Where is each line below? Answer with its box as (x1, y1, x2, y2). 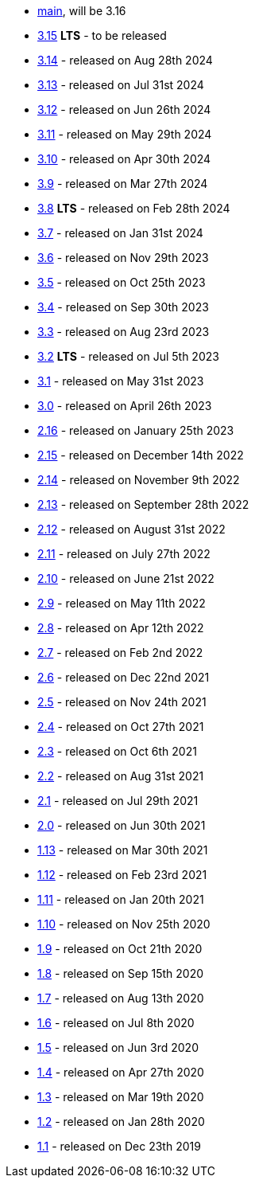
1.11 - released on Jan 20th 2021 (37, 893, 204, 906)
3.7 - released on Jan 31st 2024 (37, 226, 203, 240)
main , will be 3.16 (37, 4, 126, 18)
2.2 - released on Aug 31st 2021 (37, 769, 204, 783)
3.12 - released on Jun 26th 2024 (37, 103, 211, 116)
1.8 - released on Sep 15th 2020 (37, 967, 203, 980)
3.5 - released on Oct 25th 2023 (37, 275, 206, 289)
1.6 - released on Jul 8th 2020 (37, 1016, 195, 1030)
